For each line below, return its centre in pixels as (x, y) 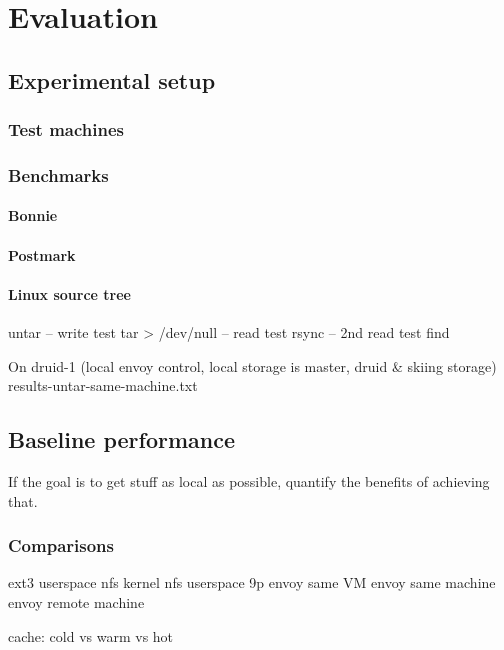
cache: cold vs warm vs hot (91, 635)
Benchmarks (58, 174)
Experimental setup (112, 79)
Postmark (42, 254)
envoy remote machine (76, 602)
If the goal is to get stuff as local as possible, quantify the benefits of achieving (249, 481)
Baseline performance (122, 439)
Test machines (66, 129)
